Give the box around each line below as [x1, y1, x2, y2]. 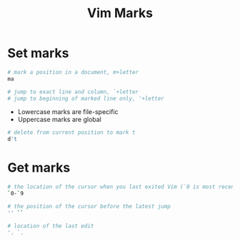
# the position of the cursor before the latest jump [7, 202, 171, 210]
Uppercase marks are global [17, 116, 102, 124]
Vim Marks [86, 5, 154, 21]
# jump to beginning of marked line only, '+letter [7, 95, 164, 102]
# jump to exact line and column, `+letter [7, 88, 139, 96]
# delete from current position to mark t [7, 129, 136, 136]
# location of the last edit [7, 222, 94, 230]
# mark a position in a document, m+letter [7, 68, 139, 76]
